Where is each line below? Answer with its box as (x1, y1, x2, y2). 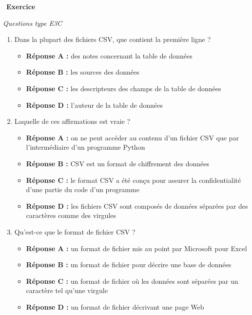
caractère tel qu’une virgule (26, 285, 108, 295)
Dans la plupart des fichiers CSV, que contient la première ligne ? (14, 34, 211, 44)
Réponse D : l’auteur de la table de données (26, 99, 163, 110)
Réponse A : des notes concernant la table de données (26, 50, 193, 60)
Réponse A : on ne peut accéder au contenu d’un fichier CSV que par (26, 132, 239, 142)
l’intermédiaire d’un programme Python (26, 142, 145, 152)
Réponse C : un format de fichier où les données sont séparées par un (26, 276, 238, 286)
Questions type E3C (3, 18, 62, 28)
